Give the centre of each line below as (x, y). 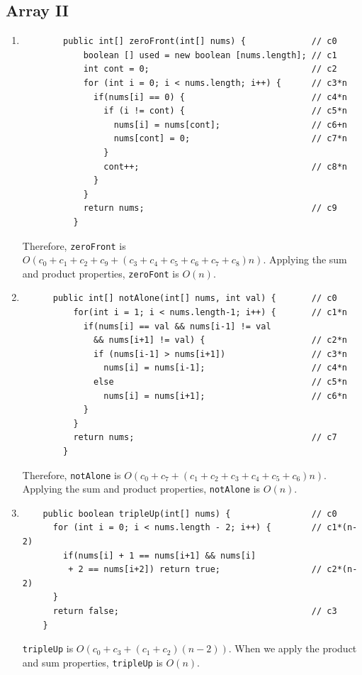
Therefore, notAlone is (72, 474)
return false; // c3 (195, 611)
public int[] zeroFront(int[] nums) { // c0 (200, 42)
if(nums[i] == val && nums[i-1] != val (177, 326)
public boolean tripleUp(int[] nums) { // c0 (190, 514)
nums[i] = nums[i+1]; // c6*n (225, 396)
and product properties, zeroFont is (101, 273)
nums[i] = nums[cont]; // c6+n (230, 125)
